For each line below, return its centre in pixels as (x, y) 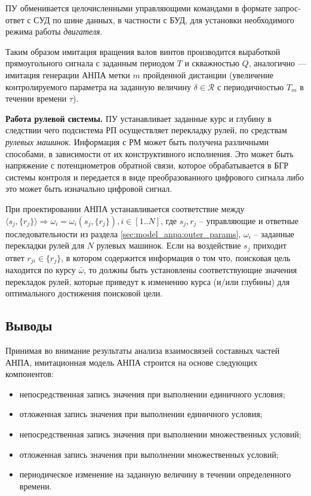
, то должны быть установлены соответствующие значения (190, 270)
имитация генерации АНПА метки (68, 74)
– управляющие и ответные (249, 220)
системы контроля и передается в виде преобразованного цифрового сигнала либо (155, 177)
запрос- (287, 8)
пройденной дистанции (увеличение (208, 74)
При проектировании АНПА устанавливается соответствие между (125, 208)
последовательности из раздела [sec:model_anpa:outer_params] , (123, 233)
